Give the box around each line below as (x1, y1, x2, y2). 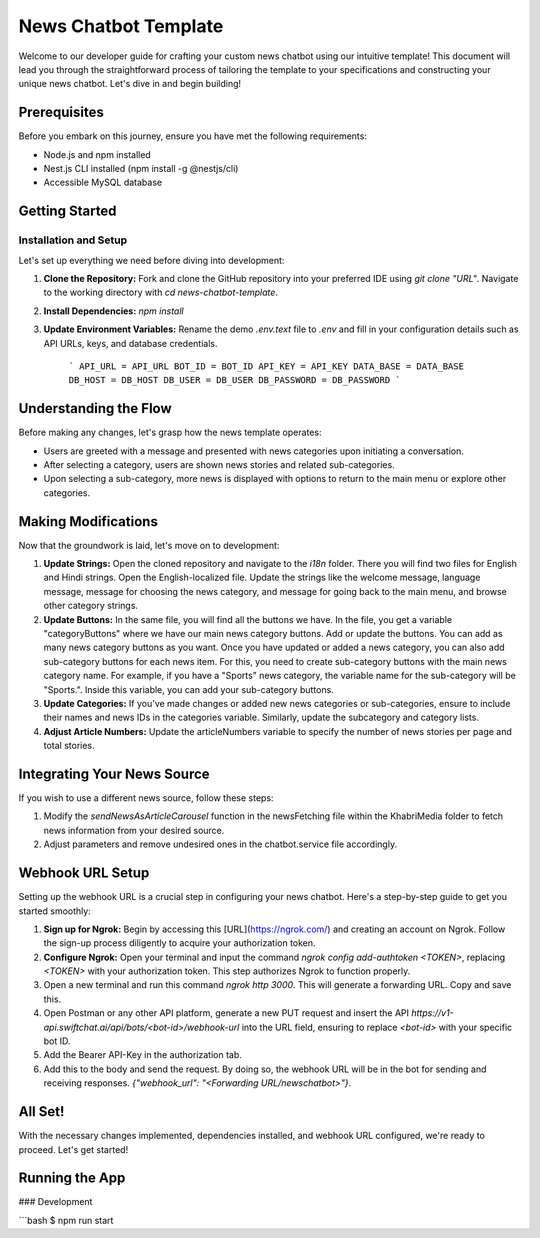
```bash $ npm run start (18, 1214, 114, 1226)
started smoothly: (18, 905, 92, 917)
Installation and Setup (18, 233, 128, 247)
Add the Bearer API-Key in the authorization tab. (43, 1049, 242, 1061)
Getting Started (18, 203, 117, 220)
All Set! (18, 1103, 65, 1120)
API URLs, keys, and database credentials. (43, 337, 218, 349)
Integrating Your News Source (18, 765, 210, 782)
